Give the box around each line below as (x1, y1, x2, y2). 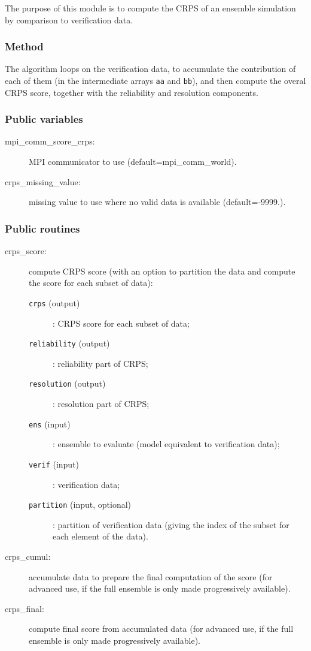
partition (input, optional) (29, 498, 132, 511)
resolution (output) (29, 377, 106, 390)
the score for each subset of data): (29, 276, 153, 289)
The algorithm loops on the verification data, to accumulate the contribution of (5, 62, 296, 75)
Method (5, 39, 44, 54)
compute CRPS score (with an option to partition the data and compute (29, 264, 295, 277)
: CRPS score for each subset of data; (53, 317, 190, 329)
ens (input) (29, 417, 71, 430)
